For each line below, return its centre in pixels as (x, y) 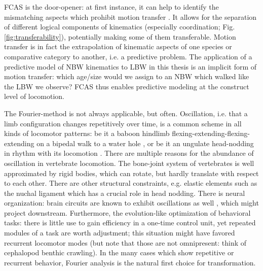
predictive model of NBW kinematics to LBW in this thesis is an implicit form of (130, 66)
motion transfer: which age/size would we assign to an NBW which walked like (127, 76)
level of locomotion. (34, 96)
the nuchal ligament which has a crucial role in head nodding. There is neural (125, 193)
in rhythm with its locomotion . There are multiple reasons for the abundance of (129, 153)
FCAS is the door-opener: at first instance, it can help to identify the (111, 7)
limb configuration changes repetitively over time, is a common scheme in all (123, 123)
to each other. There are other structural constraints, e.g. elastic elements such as (131, 183)
